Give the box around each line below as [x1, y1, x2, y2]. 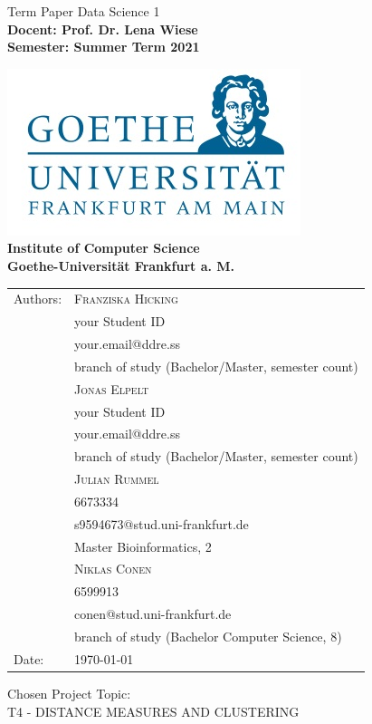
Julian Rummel [74, 469, 159, 488]
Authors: [14, 289, 62, 308]
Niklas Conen [74, 559, 152, 578]
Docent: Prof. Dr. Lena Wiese [7, 19, 198, 38]
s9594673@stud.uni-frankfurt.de [74, 514, 249, 533]
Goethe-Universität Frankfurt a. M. [7, 256, 235, 275]
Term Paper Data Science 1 [7, 2, 160, 20]
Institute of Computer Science [7, 238, 200, 257]
